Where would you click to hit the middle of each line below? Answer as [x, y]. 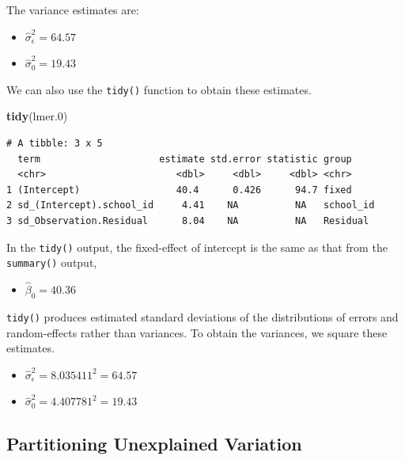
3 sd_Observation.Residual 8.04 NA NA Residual [188, 221]
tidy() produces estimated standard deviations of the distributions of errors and [202, 316]
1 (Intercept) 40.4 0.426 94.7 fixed [179, 190]
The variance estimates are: [73, 10]
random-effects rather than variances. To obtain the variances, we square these [197, 332]
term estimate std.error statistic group [185, 159]
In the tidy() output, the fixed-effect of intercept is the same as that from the [197, 247]
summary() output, [52, 262]
